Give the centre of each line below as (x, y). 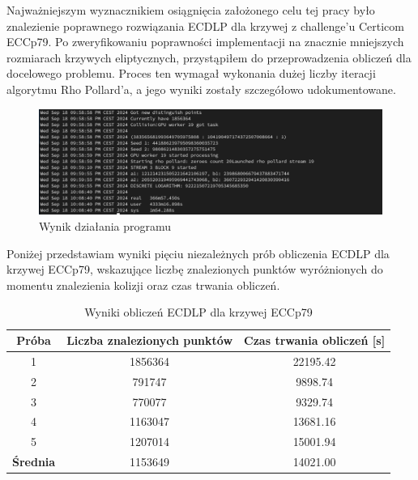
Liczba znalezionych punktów (150, 340)
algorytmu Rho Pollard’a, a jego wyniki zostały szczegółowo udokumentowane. (201, 89)
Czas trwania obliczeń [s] (315, 340)
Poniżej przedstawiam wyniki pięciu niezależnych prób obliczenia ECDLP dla (198, 253)
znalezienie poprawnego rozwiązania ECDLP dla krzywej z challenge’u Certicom (205, 25)
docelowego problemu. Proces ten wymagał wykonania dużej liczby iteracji (191, 73)
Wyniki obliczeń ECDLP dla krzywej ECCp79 (198, 312)
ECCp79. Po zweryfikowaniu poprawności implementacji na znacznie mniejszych (205, 42)
